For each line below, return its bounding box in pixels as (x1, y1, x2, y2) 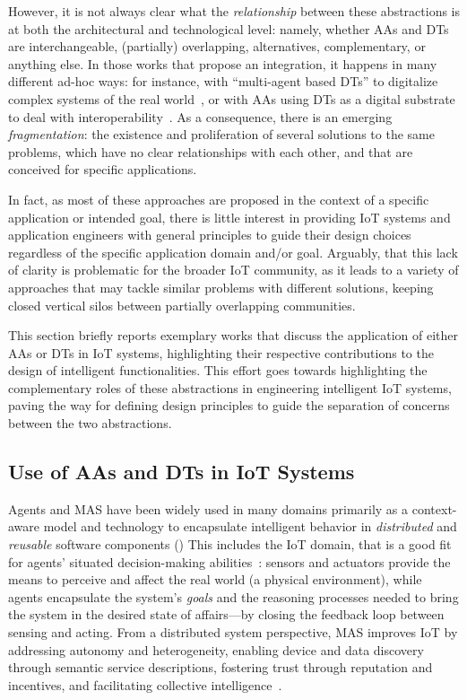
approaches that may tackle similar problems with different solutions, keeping (8, 277, 434, 296)
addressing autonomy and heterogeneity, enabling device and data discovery (8, 640, 424, 659)
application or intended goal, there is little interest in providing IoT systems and (8, 207, 451, 226)
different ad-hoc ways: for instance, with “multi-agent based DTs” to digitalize (8, 72, 438, 91)
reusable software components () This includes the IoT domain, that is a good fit (8, 535, 452, 554)
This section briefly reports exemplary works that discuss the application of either (8, 326, 459, 345)
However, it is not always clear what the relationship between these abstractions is (8, 2, 461, 20)
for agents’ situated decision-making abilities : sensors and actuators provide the (8, 552, 451, 571)
